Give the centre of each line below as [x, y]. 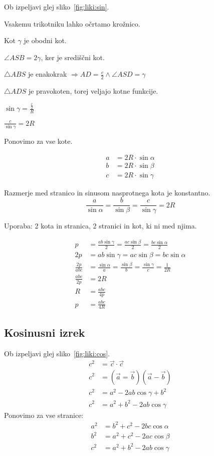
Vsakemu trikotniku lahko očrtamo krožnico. [72, 23]
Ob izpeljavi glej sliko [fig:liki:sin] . [57, 7]
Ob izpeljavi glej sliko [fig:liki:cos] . [57, 353]
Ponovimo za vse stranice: [44, 415]
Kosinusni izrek [45, 332]
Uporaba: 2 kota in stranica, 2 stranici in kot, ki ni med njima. [100, 226]
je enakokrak [47, 74]
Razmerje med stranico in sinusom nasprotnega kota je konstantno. [107, 192]
